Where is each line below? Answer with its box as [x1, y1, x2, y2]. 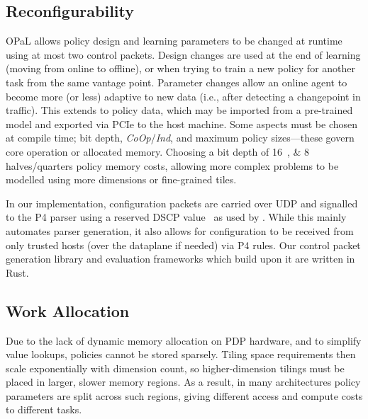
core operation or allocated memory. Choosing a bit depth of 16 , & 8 [6, 144, 310, 159]
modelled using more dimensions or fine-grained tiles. [6, 172, 237, 187]
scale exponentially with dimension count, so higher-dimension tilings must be [6, 360, 345, 375]
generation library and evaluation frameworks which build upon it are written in [6, 251, 355, 266]
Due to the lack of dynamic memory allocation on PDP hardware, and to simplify [6, 333, 362, 348]
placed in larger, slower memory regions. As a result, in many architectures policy [6, 374, 361, 389]
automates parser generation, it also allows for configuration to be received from [6, 223, 354, 238]
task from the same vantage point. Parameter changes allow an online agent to [6, 74, 347, 89]
